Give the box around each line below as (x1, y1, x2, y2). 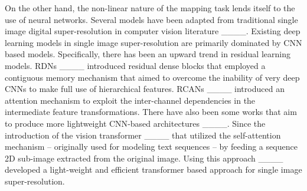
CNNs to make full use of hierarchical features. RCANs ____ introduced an (5, 83, 285, 95)
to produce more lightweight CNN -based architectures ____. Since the (5, 117, 266, 129)
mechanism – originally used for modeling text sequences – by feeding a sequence (5, 140, 298, 153)
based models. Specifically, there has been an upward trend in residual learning (5, 48, 290, 60)
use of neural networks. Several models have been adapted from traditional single (5, 13, 298, 25)
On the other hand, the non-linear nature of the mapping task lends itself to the (5, 2, 295, 14)
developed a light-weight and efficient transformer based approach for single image (5, 163, 302, 176)
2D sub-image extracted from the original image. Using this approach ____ (5, 152, 283, 164)
